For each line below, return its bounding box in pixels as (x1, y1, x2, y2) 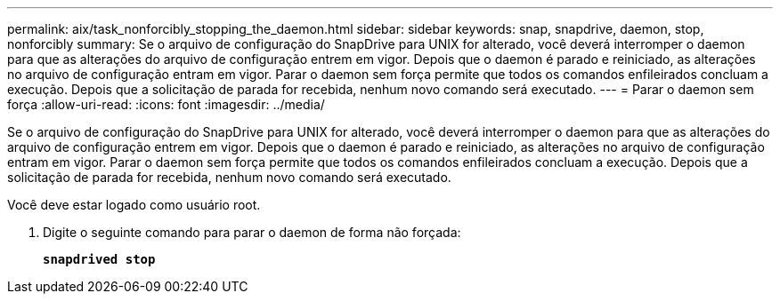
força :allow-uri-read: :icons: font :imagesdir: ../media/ (7, 97, 325, 112)
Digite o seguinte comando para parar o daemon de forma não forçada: (43, 225, 461, 240)
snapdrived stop (43, 252, 156, 266)
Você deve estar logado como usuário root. (7, 197, 261, 212)
